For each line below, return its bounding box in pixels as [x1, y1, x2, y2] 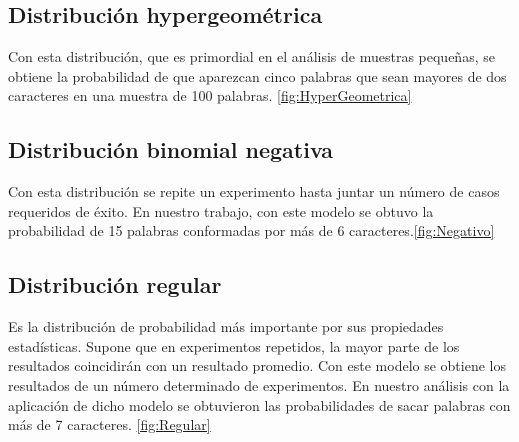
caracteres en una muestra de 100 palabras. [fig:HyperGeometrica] [8, 85, 412, 106]
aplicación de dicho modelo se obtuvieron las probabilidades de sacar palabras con [8, 394, 511, 415]
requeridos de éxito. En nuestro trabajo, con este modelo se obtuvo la [8, 200, 434, 221]
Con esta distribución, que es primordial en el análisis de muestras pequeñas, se [8, 46, 495, 67]
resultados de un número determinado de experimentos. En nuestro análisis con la [8, 374, 510, 395]
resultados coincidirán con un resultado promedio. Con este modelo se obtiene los [8, 355, 506, 376]
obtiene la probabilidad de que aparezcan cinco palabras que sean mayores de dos [8, 65, 507, 86]
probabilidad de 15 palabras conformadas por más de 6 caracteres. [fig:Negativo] [8, 220, 495, 241]
